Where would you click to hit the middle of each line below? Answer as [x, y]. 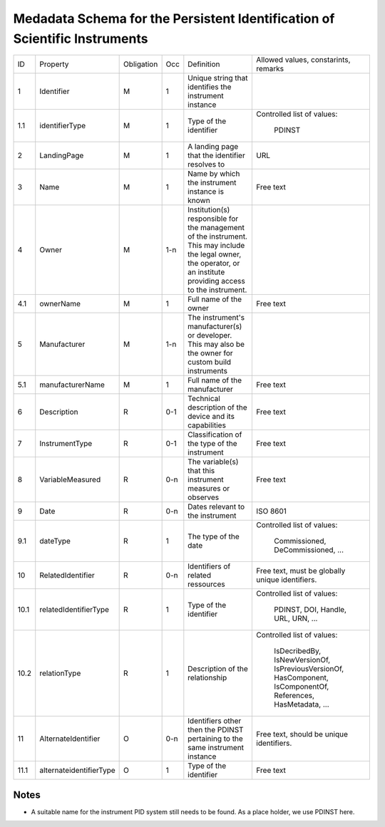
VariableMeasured [70, 479]
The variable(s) [213, 462]
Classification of [215, 435]
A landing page [213, 147]
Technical [204, 399]
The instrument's [216, 318]
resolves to [206, 165]
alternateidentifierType [77, 771]
